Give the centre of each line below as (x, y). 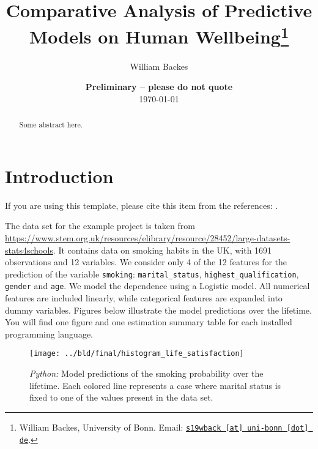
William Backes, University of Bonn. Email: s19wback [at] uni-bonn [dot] (164, 427)
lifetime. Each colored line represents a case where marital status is (155, 385)
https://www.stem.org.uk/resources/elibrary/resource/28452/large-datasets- (148, 238)
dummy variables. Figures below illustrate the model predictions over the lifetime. (158, 310)
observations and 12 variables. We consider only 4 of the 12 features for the (146, 262)
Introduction (59, 175)
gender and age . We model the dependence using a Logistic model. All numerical (157, 286)
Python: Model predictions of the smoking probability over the (146, 373)
